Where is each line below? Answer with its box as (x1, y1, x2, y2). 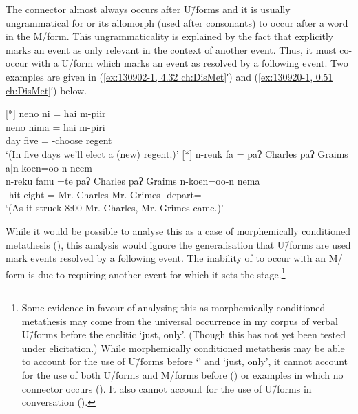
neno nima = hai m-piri (6, 119, 105, 134)
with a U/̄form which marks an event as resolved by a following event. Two (31, 56, 348, 70)
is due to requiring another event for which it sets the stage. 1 (28, 265, 286, 281)
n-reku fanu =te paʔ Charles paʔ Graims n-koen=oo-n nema (6, 174, 260, 188)
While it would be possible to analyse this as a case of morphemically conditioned (6, 223, 350, 238)
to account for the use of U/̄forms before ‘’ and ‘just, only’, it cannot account (21, 354, 348, 369)
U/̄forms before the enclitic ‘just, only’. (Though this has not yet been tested (21, 327, 346, 342)
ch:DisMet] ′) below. (6, 83, 87, 97)
